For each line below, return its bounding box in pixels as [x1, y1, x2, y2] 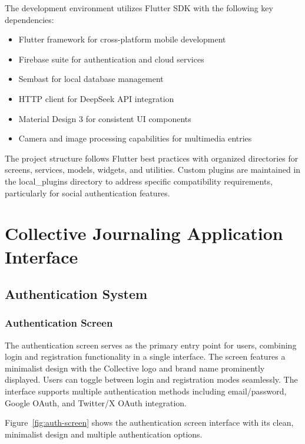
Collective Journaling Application [5, 221, 283, 245]
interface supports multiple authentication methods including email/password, [5, 385, 287, 397]
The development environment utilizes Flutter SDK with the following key [5, 2, 273, 14]
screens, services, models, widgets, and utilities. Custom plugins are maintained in [5, 163, 301, 176]
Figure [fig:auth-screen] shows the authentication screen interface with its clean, [5, 416, 294, 429]
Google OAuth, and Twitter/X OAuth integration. [5, 396, 187, 409]
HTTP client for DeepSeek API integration [18, 92, 174, 104]
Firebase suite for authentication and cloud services [18, 52, 204, 65]
